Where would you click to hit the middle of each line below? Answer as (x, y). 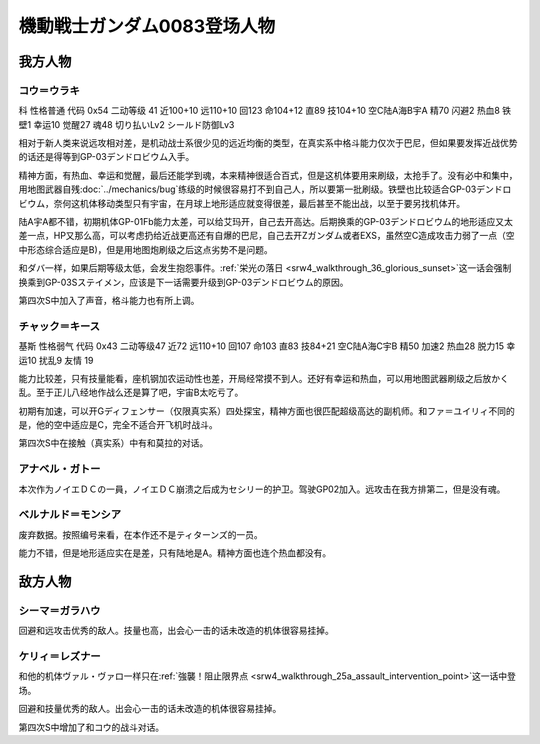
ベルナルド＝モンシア (70, 515)
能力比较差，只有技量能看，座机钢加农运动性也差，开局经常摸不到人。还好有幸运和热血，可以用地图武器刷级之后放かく (263, 378)
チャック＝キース (59, 326)
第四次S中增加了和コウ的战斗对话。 (91, 727)
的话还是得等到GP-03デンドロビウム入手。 (106, 157)
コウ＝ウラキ (49, 90)
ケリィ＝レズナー (59, 657)
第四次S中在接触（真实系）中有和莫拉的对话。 (113, 443)
